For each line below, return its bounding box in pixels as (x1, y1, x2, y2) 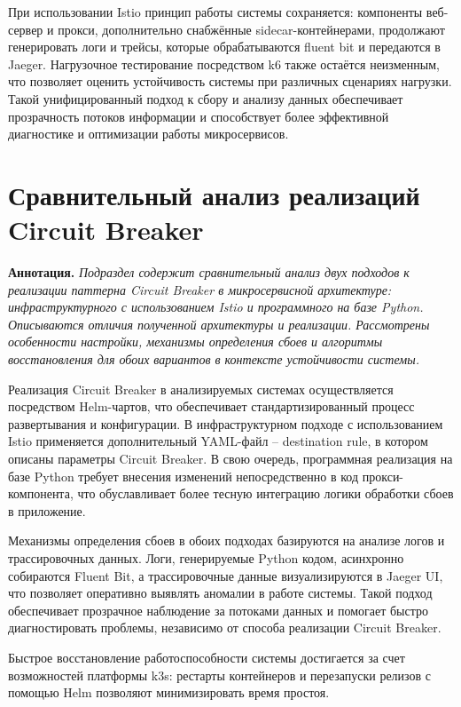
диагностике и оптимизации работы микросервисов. (8, 124, 289, 143)
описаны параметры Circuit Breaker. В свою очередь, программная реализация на (8, 449, 453, 467)
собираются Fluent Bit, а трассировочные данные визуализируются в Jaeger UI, (8, 566, 443, 584)
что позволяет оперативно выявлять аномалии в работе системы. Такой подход (8, 584, 433, 602)
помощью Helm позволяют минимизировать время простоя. (8, 683, 330, 702)
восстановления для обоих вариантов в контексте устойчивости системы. (8, 350, 419, 369)
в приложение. (8, 501, 86, 520)
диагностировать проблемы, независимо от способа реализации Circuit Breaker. (8, 618, 441, 637)
